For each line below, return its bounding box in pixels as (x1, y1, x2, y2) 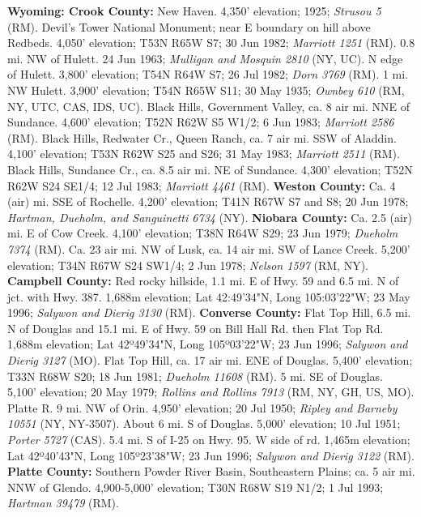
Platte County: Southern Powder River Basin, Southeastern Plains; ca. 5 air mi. (7, 463, 415, 480)
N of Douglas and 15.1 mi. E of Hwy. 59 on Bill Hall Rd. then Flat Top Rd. (7, 319, 384, 336)
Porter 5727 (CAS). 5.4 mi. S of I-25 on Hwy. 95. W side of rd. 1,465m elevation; (7, 431, 410, 448)
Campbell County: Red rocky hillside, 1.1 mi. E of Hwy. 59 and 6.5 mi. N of (7, 272, 399, 289)
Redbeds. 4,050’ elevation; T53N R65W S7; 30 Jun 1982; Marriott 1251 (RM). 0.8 (7, 34, 415, 51)
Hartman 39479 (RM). (7, 494, 119, 511)
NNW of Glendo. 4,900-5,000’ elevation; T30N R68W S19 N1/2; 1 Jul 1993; (7, 478, 384, 495)
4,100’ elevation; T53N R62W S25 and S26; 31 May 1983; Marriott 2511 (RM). (7, 145, 400, 162)
